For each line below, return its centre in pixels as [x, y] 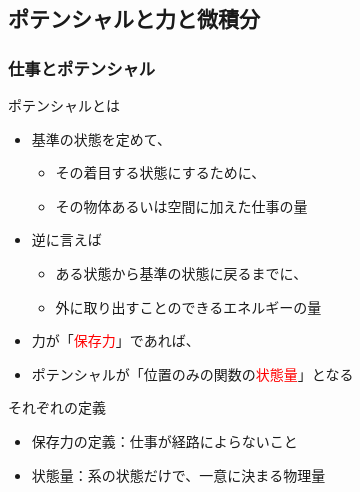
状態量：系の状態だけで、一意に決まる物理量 [178, 474]
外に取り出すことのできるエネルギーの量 [188, 306]
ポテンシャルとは [64, 105]
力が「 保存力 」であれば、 [115, 340]
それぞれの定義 [57, 407]
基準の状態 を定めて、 [101, 138]
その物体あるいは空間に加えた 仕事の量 [181, 205]
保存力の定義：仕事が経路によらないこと [164, 440]
